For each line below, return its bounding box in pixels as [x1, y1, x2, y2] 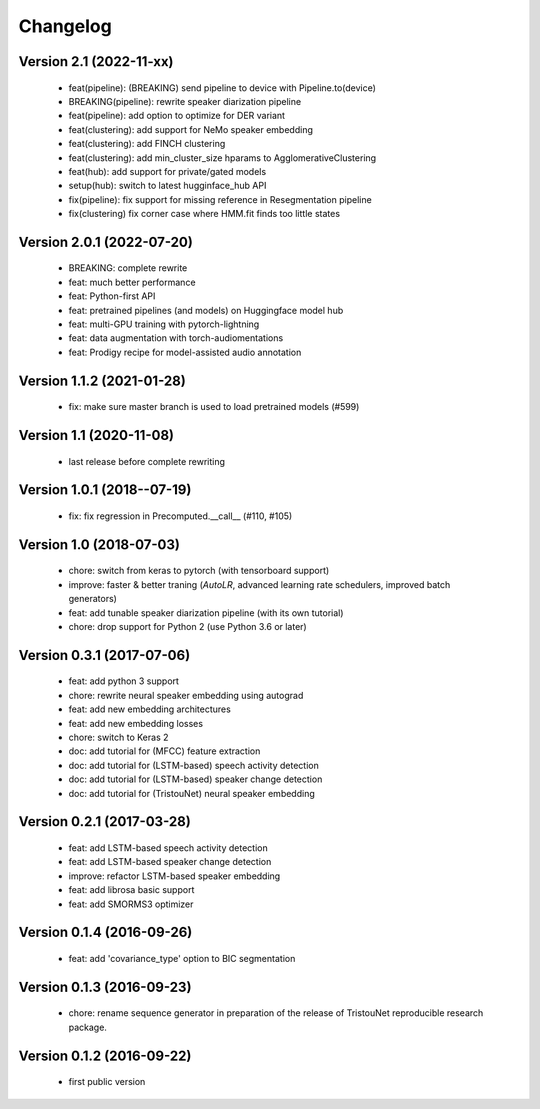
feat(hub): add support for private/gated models [68, 165, 267, 177]
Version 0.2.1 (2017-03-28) [18, 813, 192, 830]
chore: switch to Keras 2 [68, 731, 169, 743]
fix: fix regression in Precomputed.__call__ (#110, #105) [68, 510, 293, 522]
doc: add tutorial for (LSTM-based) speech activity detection [68, 759, 319, 771]
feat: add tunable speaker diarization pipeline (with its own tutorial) [68, 606, 344, 619]
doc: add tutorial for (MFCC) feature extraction [68, 745, 261, 757]
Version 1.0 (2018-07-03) [18, 536, 180, 553]
